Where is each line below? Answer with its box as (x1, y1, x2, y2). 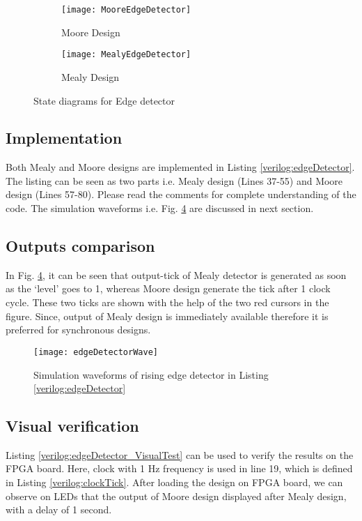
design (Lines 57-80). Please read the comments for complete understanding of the (6, 187, 356, 202)
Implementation (6, 127, 123, 149)
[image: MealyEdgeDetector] (61, 50, 191, 60)
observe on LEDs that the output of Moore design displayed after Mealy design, (6, 488, 347, 503)
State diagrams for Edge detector (33, 93, 175, 107)
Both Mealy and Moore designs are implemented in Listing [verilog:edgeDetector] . (6, 160, 355, 174)
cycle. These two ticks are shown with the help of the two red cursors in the (6, 295, 329, 310)
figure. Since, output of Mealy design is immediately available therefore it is (6, 308, 329, 323)
